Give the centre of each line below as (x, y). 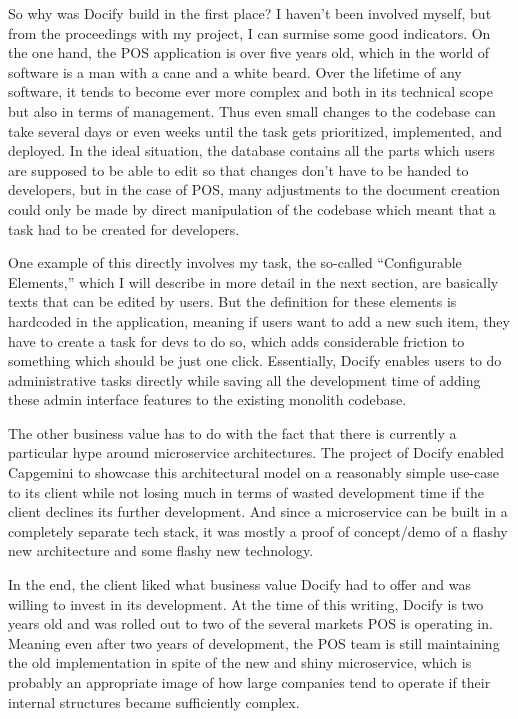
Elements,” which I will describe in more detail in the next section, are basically (253, 281)
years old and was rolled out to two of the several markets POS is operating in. (250, 623)
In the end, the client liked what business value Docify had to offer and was (239, 584)
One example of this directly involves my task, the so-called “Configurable (235, 262)
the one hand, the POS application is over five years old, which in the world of (249, 52)
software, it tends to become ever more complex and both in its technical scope (250, 91)
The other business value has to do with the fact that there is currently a (232, 432)
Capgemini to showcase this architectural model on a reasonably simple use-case (253, 472)
